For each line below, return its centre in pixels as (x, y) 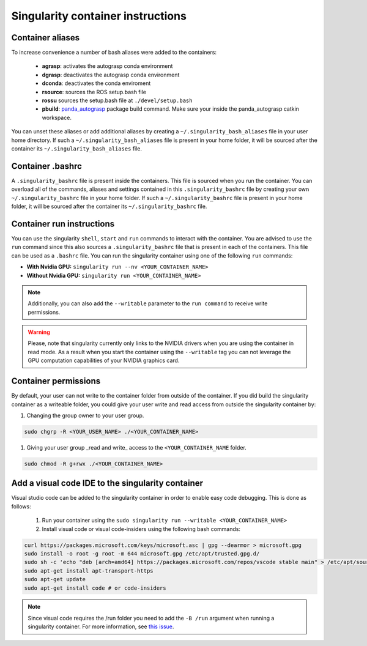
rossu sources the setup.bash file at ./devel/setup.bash (117, 100)
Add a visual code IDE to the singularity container (107, 483)
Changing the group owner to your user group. (85, 415)
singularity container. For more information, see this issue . (101, 626)
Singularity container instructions (99, 16)
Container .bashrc (47, 166)
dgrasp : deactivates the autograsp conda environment (111, 75)
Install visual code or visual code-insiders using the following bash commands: (141, 529)
